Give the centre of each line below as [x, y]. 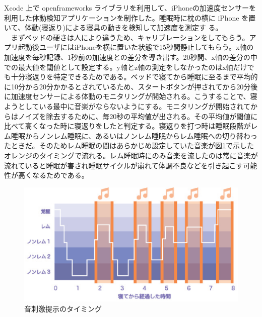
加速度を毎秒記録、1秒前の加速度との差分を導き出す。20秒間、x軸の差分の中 [131, 57]
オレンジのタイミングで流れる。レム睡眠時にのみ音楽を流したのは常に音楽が [131, 155]
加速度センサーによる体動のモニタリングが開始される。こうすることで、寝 [134, 96]
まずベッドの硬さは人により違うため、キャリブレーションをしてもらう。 [130, 37]
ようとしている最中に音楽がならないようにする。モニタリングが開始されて [127, 106]
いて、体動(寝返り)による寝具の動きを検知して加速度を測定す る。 [113, 27]
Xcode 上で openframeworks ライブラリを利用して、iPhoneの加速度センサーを [130, 8]
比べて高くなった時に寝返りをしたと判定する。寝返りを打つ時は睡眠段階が [127, 126]
